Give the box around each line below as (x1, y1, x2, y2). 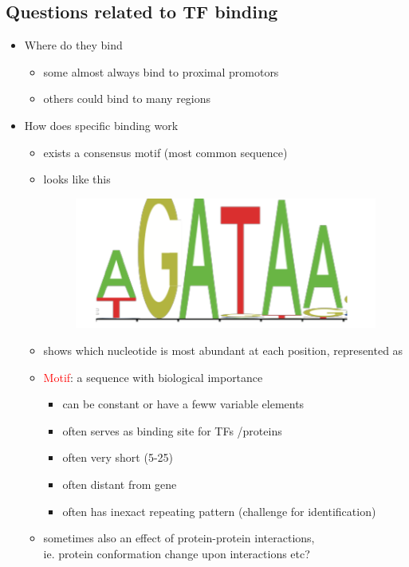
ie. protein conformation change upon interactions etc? (43, 545, 310, 561)
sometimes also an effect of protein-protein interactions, (43, 530, 315, 546)
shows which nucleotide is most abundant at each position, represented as (43, 342, 403, 359)
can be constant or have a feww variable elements (62, 396, 305, 412)
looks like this (43, 171, 111, 187)
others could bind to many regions (43, 90, 211, 107)
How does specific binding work (24, 116, 179, 133)
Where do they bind (24, 37, 123, 53)
